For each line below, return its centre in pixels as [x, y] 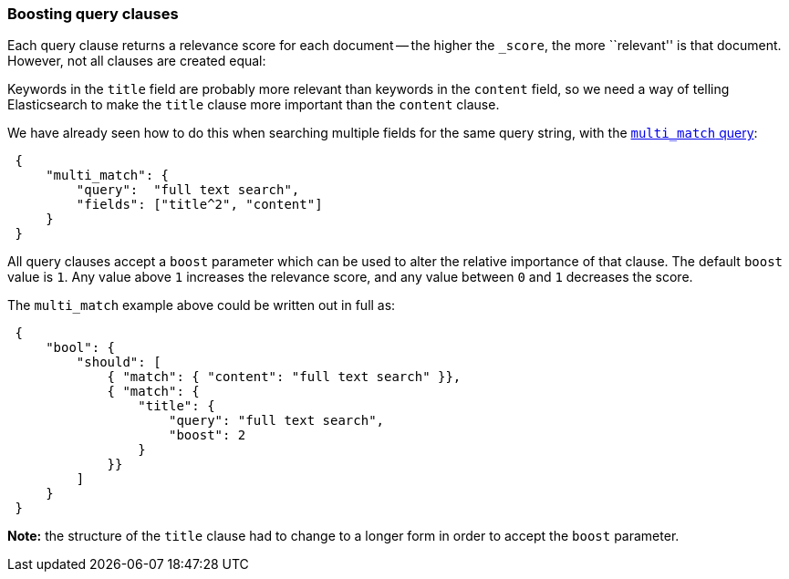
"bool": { [81, 348]
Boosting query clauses [93, 14]
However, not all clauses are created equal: [137, 61]
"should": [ [119, 362]
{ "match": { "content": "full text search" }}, [284, 377]
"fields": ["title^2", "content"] [199, 205]
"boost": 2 [208, 435]
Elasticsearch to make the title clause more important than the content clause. [254, 105]
